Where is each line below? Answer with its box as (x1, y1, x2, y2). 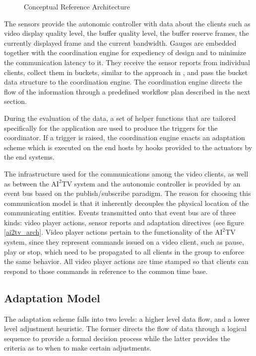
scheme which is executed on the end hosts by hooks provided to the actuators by (4, 142, 253, 152)
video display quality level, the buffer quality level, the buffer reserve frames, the (4, 28, 249, 38)
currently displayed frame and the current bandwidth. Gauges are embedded (4, 37, 237, 48)
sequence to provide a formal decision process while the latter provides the (4, 333, 230, 343)
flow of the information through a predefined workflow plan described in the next (4, 86, 251, 96)
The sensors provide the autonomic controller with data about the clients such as (4, 18, 251, 28)
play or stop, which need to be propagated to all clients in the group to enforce (4, 246, 245, 257)
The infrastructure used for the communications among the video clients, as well (4, 168, 249, 178)
